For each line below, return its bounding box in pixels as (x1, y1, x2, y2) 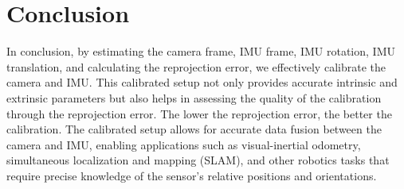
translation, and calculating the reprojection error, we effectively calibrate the (6, 58, 386, 75)
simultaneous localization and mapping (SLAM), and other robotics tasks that (6, 152, 390, 168)
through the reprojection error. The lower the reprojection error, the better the (6, 105, 392, 121)
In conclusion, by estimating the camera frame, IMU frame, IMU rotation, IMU (6, 43, 395, 60)
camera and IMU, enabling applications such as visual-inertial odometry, (6, 136, 361, 152)
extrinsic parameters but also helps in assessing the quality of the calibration (6, 89, 382, 106)
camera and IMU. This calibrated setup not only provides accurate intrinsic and (6, 74, 398, 91)
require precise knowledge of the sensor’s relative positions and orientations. (6, 167, 377, 183)
